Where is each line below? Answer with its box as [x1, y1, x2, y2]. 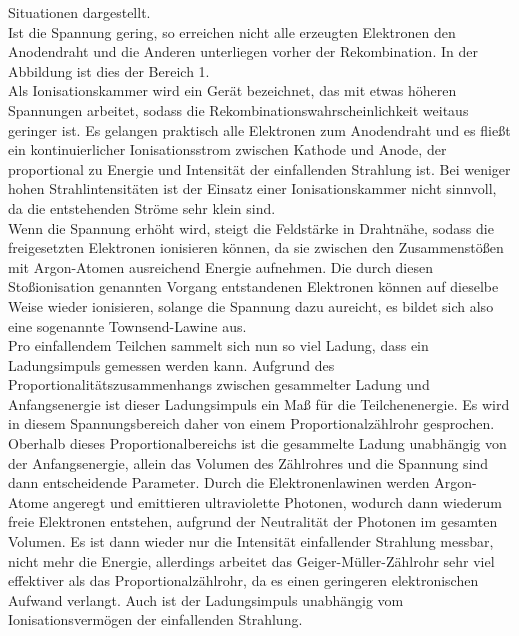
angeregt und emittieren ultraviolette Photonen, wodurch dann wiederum [53, 491, 502, 512]
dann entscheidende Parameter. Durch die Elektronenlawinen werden [8, 472, 430, 493]
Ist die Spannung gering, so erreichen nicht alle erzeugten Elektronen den [8, 21, 456, 42]
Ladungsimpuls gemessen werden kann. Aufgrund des [8, 354, 335, 375]
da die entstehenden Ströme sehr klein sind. [8, 197, 276, 218]
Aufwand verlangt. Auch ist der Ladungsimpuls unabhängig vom [8, 589, 404, 610]
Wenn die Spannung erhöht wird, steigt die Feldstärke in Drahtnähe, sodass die [8, 217, 494, 238]
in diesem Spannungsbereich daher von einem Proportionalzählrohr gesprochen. [8, 413, 495, 434]
